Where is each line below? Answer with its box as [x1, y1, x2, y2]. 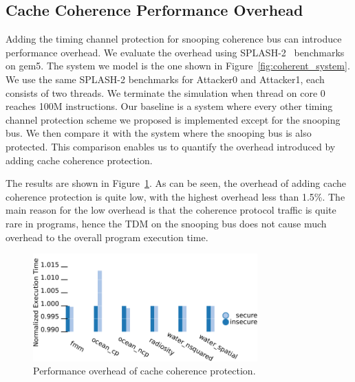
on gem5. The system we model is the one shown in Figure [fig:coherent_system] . [6, 58, 350, 73]
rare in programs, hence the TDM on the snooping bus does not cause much [6, 216, 327, 230]
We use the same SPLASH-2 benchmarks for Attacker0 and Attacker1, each [6, 71, 325, 86]
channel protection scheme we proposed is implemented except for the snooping [6, 112, 341, 126]
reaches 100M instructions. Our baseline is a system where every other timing [6, 99, 333, 113]
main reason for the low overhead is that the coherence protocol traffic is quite [6, 203, 336, 217]
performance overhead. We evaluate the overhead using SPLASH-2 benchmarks [6, 45, 345, 59]
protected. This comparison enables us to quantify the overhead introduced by [6, 139, 336, 153]
